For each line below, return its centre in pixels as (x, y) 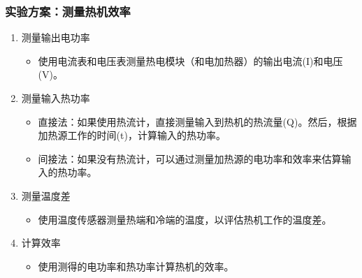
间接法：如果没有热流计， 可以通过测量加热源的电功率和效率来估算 (190, 158)
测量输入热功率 (56, 98)
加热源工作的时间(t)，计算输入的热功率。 (132, 135)
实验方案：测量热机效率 (68, 11)
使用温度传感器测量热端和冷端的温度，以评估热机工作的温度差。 (185, 219)
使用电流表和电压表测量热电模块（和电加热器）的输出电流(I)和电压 (190, 60)
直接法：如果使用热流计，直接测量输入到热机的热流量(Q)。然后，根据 (197, 121)
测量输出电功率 (56, 37)
